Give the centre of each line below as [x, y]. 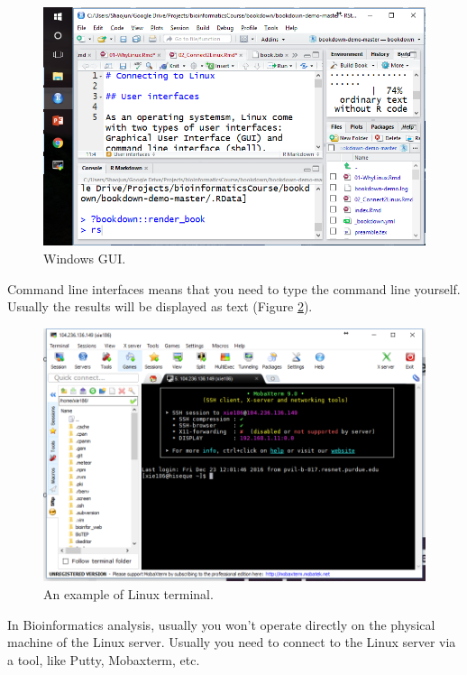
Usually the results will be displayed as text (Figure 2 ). [160, 306]
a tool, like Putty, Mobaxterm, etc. [104, 659]
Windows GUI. [85, 259]
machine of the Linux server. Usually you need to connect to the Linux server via [232, 642]
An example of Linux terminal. [128, 593]
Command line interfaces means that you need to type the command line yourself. [234, 288]
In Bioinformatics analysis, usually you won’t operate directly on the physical [221, 624]
